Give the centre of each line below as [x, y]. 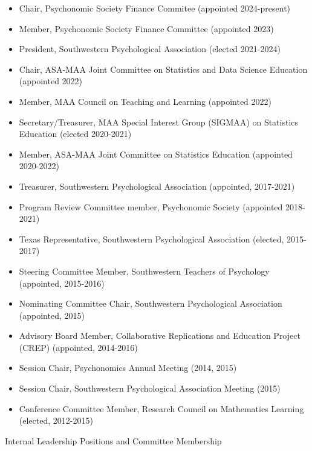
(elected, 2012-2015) [56, 420]
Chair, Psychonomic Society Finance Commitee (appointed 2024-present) [155, 8]
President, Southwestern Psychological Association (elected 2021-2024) [150, 49]
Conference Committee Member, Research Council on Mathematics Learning [161, 408]
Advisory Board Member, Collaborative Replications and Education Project [160, 336]
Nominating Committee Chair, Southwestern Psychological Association [151, 303]
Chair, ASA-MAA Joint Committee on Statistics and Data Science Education [163, 69]
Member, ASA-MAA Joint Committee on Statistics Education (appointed [156, 154]
